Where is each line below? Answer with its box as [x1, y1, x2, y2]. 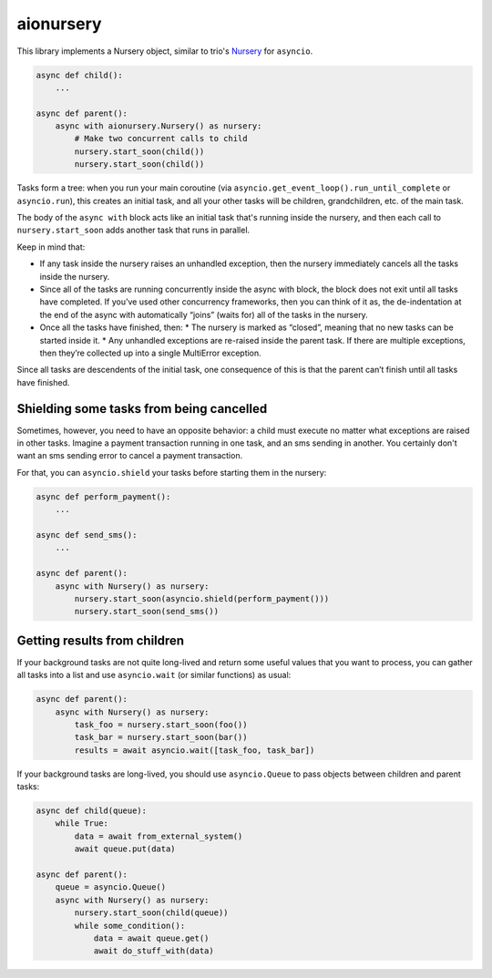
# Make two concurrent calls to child [74, 133, 248, 144]
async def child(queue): [36, 806, 148, 816]
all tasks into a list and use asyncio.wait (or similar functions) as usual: [16, 670, 292, 681]
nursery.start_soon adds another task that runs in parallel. [16, 224, 251, 236]
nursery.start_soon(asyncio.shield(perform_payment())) [74, 593, 330, 603]
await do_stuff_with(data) [93, 946, 214, 956]
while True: [55, 818, 109, 829]
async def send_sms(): [36, 530, 138, 540]
